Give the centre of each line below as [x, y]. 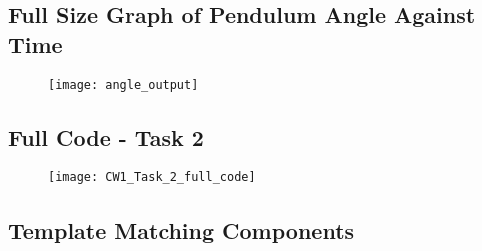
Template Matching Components [181, 229]
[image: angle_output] [123, 84]
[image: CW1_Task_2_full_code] [152, 177]
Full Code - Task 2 [106, 136]
